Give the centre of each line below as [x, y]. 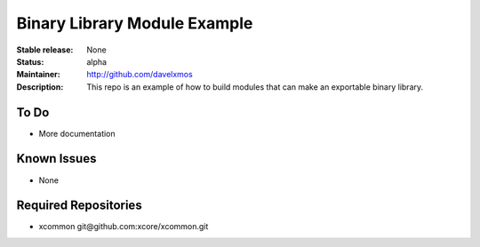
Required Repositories [79, 206]
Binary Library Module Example [135, 23]
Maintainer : [39, 75]
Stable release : [45, 50]
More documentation [77, 133]
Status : [30, 61]
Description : [40, 87]
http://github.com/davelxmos [140, 75]
